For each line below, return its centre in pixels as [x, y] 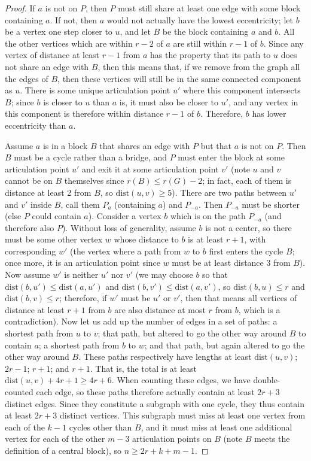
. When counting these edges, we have [181, 380]
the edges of [27, 78]
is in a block [65, 145]
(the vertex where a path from [126, 251]
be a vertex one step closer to [59, 31]
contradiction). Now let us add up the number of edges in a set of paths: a [141, 321]
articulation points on [172, 439]
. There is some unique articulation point [95, 90]
